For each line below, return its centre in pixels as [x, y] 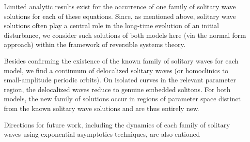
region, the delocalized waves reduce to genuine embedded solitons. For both [117, 89]
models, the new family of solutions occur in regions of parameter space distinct [123, 99]
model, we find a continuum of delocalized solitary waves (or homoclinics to [116, 70]
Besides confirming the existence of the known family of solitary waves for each [121, 60]
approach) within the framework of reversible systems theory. [95, 44]
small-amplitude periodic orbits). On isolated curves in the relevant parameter [120, 80]
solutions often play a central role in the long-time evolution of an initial [111, 25]
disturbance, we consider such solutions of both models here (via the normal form [125, 35]
